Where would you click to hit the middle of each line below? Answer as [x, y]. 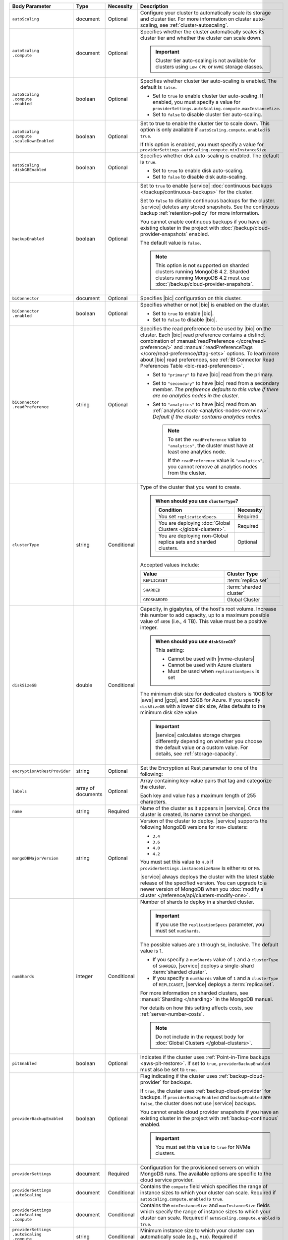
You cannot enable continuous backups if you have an [203, 222]
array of [86, 788]
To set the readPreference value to [207, 439]
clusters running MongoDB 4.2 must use [202, 278]
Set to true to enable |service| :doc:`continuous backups [206, 186]
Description [154, 6]
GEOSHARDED [155, 599]
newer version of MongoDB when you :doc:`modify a [202, 889]
